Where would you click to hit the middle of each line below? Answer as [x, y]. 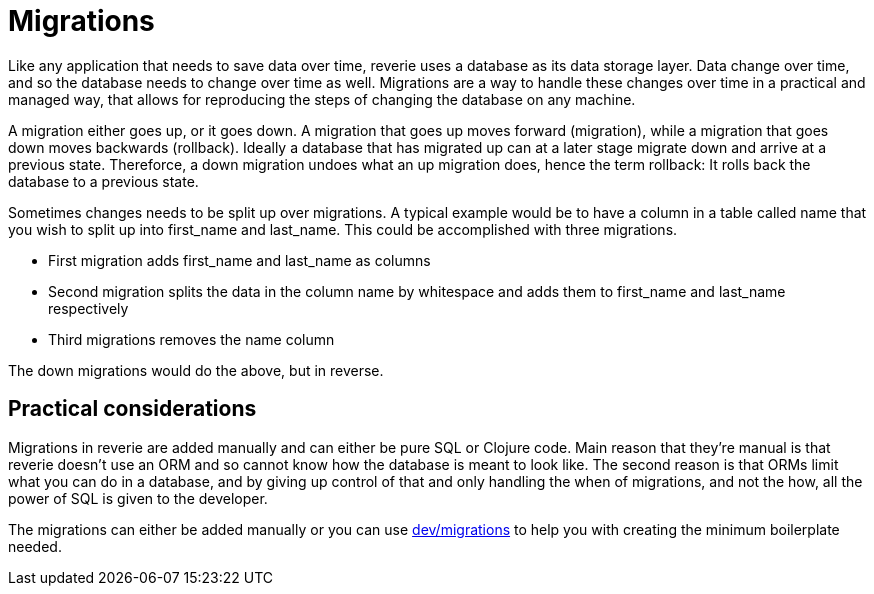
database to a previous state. [103, 181]
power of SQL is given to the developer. [138, 498]
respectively [88, 308]
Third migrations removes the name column [191, 339]
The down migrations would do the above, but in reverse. [196, 370]
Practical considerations [132, 409]
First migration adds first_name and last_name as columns [239, 260]
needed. [35, 546]
